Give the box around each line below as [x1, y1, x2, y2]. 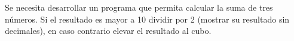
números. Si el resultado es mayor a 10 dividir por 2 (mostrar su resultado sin [5, 12, 290, 25]
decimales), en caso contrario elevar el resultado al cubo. [5, 24, 212, 37]
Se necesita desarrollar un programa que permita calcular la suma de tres [5, 1, 273, 13]
